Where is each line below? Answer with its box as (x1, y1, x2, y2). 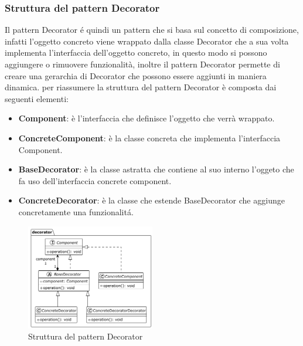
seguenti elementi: (5, 92, 69, 104)
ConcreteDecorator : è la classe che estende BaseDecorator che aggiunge (18, 194, 285, 206)
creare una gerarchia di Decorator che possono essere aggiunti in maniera (5, 69, 267, 82)
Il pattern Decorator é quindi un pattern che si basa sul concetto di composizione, (5, 23, 299, 36)
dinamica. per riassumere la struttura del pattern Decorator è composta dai (5, 81, 277, 93)
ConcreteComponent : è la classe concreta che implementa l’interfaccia (18, 131, 281, 144)
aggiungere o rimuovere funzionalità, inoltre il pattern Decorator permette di (5, 58, 280, 70)
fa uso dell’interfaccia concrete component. (18, 174, 172, 186)
